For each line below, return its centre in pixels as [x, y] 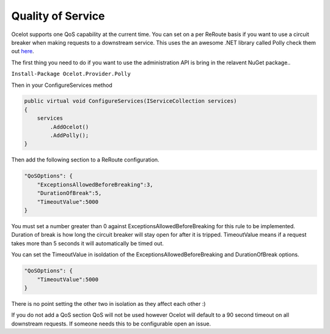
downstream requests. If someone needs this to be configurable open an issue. [111, 324]
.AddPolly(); [69, 135]
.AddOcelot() [69, 127]
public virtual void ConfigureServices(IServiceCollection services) [130, 101]
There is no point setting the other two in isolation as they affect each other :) [108, 303]
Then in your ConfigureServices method [62, 85]
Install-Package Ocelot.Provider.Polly [71, 74]
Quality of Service [58, 16]
